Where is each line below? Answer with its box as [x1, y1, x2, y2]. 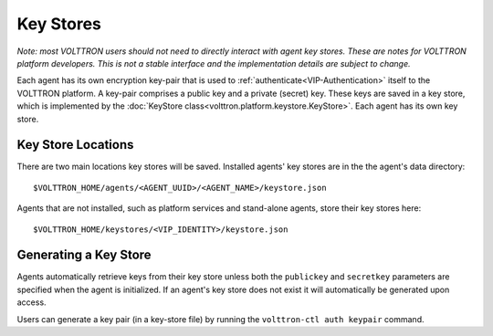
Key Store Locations [16, 137, 134, 152]
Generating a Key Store [16, 247, 152, 263]
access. [16, 297, 47, 308]
